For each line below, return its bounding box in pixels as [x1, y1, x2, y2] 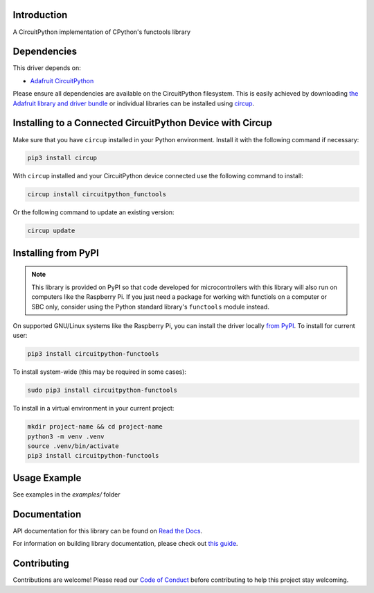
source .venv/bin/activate [27, 442, 119, 450]
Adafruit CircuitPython [30, 76, 94, 85]
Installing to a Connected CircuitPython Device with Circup [12, 117, 273, 129]
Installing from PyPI [12, 247, 100, 259]
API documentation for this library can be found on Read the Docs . [12, 526, 203, 535]
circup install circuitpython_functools [27, 191, 166, 198]
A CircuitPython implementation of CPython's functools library [12, 28, 190, 36]
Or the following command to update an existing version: [12, 208, 175, 216]
